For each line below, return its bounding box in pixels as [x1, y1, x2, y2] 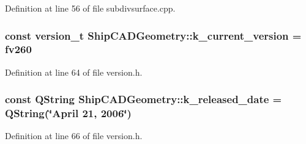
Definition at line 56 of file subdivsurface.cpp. [5, 2, 176, 14]
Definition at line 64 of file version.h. [5, 65, 143, 78]
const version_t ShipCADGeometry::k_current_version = [5, 27, 302, 43]
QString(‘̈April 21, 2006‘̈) [5, 106, 132, 121]
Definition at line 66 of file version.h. [5, 129, 143, 142]
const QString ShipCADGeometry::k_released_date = [5, 92, 282, 107]
